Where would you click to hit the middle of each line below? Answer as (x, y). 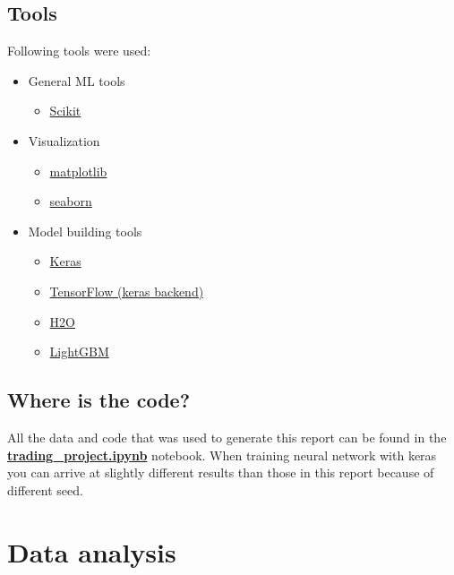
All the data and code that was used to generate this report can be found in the (227, 437)
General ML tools (77, 80)
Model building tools (85, 231)
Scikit (65, 111)
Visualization (64, 140)
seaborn (71, 201)
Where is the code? (99, 400)
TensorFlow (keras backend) (127, 291)
